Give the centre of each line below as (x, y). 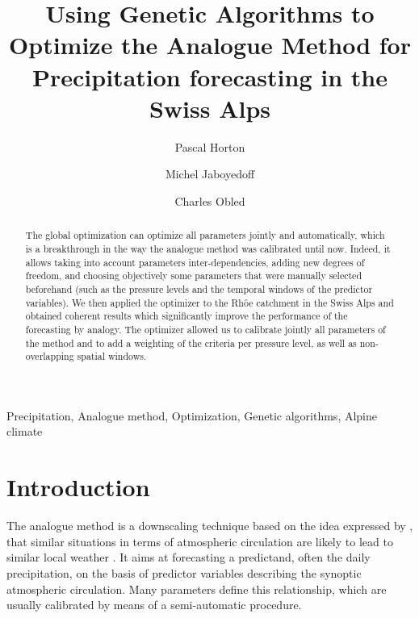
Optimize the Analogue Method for (210, 45)
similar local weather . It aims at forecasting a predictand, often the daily (189, 557)
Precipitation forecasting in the (210, 76)
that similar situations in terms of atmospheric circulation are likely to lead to (200, 541)
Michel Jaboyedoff (210, 174)
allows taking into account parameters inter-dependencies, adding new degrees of (195, 262)
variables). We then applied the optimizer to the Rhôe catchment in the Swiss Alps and (209, 302)
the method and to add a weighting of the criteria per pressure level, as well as (191, 342)
